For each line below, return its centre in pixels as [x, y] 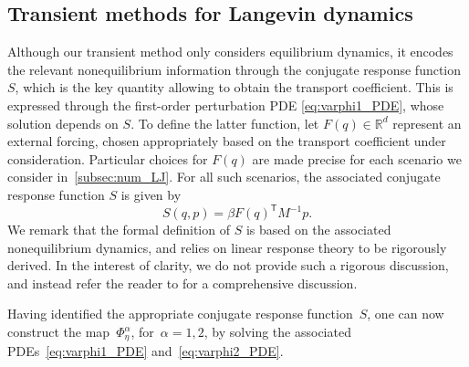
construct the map [59, 332]
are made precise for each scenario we [357, 158]
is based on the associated [318, 230]
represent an [427, 123]
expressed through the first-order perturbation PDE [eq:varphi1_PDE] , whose [226, 105]
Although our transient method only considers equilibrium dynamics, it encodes [230, 52]
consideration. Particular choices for [108, 158]
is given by [151, 194]
